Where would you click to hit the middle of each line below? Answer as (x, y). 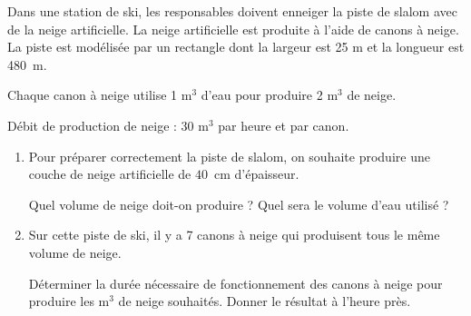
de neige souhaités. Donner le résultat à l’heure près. (265, 301)
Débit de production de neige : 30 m (108, 125)
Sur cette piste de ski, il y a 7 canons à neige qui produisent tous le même (234, 235)
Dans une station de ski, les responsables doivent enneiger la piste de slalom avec (232, 11)
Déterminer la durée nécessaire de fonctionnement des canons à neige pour (235, 283)
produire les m (69, 301)
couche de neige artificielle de (110, 174)
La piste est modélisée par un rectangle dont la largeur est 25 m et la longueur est (236, 47)
